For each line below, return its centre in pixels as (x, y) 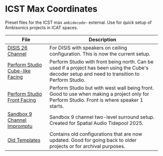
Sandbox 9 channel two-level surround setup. (102, 117)
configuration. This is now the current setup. (100, 53)
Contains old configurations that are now (96, 134)
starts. (57, 106)
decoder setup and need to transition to (94, 74)
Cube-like (19, 70)
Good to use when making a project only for (99, 94)
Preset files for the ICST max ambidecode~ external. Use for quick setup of (78, 22)
